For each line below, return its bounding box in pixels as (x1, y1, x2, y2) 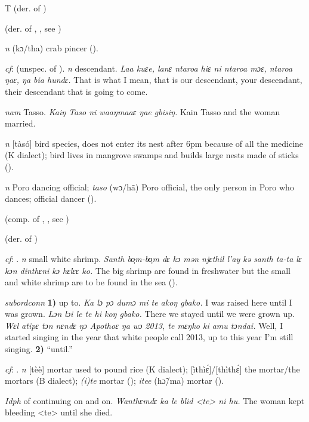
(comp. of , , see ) (5, 212, 69, 224)
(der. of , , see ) (5, 21, 61, 34)
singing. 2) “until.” (5, 343, 73, 355)
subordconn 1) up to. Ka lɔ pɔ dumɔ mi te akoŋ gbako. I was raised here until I (5, 295, 292, 308)
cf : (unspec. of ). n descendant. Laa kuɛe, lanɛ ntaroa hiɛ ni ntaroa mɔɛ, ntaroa (5, 61, 293, 74)
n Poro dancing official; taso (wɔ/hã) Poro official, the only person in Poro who (5, 180, 294, 193)
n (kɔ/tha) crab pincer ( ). (5, 42, 98, 54)
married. (5, 117, 36, 130)
